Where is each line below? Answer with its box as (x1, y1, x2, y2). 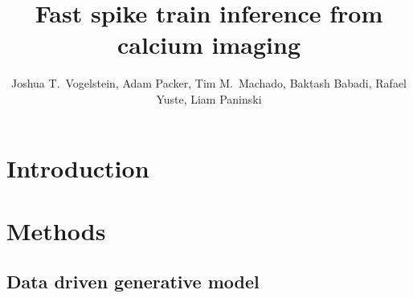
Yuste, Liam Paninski (156, 90, 262, 107)
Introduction (6, 151, 149, 184)
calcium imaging (117, 28, 301, 61)
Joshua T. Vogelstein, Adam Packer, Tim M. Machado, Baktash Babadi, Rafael (10, 75, 407, 92)
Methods (6, 214, 106, 247)
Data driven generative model (6, 269, 260, 294)
